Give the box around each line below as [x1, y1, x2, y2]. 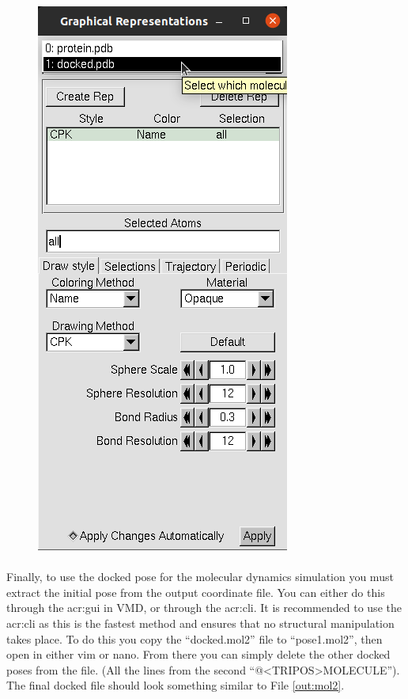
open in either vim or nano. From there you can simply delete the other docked [6, 646, 391, 663]
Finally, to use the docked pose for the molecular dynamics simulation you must [6, 568, 394, 585]
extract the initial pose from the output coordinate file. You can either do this [6, 583, 385, 600]
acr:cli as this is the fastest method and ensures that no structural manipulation [6, 614, 395, 631]
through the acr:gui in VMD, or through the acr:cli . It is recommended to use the [6, 599, 402, 616]
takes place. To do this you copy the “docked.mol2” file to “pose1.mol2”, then [6, 630, 383, 647]
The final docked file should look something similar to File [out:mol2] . [6, 677, 345, 693]
